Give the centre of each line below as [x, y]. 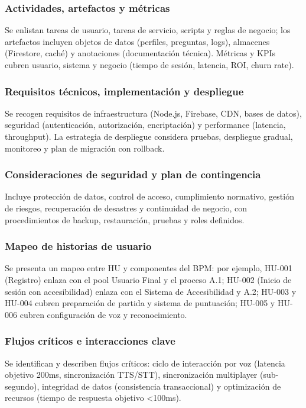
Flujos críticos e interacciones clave [90, 341]
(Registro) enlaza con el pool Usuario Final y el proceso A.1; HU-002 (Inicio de [148, 280]
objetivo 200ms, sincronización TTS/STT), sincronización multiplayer [131, 375]
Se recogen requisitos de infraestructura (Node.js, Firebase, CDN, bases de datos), [153, 113]
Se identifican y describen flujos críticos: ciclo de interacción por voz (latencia [145, 363]
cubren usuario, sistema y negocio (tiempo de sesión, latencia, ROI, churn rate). [149, 65]
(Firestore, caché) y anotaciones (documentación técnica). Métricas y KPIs [140, 53]
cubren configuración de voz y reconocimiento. [103, 314]
